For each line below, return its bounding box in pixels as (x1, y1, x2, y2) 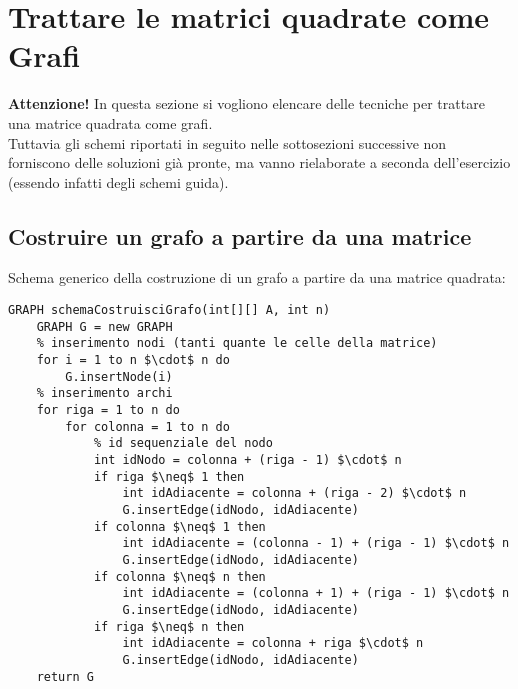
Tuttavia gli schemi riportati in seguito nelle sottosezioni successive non (8, 132, 447, 153)
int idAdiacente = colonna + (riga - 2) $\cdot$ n (122, 486, 467, 501)
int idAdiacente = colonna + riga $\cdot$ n (122, 636, 424, 651)
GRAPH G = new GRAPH (36, 319, 173, 334)
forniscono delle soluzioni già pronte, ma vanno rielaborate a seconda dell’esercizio (8, 152, 511, 173)
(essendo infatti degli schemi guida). (8, 171, 229, 192)
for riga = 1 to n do (36, 403, 180, 418)
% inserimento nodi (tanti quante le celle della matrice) (36, 336, 438, 351)
